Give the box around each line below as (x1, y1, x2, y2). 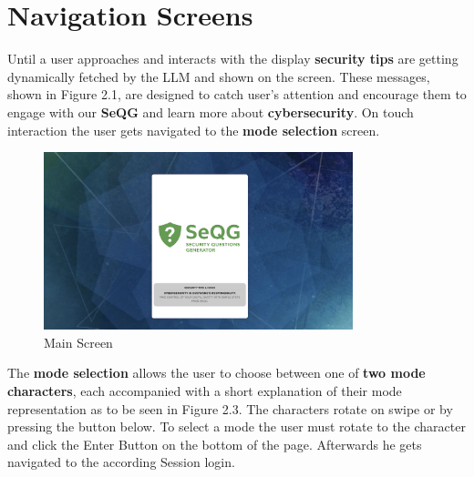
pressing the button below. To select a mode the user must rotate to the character (7, 417, 466, 436)
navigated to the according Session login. (7, 452, 235, 472)
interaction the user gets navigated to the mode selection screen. (7, 120, 380, 139)
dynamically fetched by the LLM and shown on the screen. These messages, (7, 66, 430, 86)
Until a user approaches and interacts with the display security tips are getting (7, 49, 459, 68)
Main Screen (44, 332, 113, 351)
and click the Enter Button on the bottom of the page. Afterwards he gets (7, 434, 422, 453)
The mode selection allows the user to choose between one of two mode (7, 363, 426, 382)
